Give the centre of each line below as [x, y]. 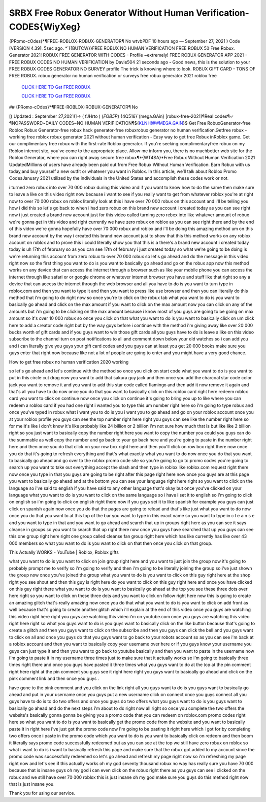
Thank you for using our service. [42, 793]
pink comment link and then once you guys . [54, 679]
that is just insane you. [32, 784]
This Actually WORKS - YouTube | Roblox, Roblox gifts [64, 552]
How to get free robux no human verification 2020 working [69, 362]
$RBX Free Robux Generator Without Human [102, 13]
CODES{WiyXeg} [45, 27]
